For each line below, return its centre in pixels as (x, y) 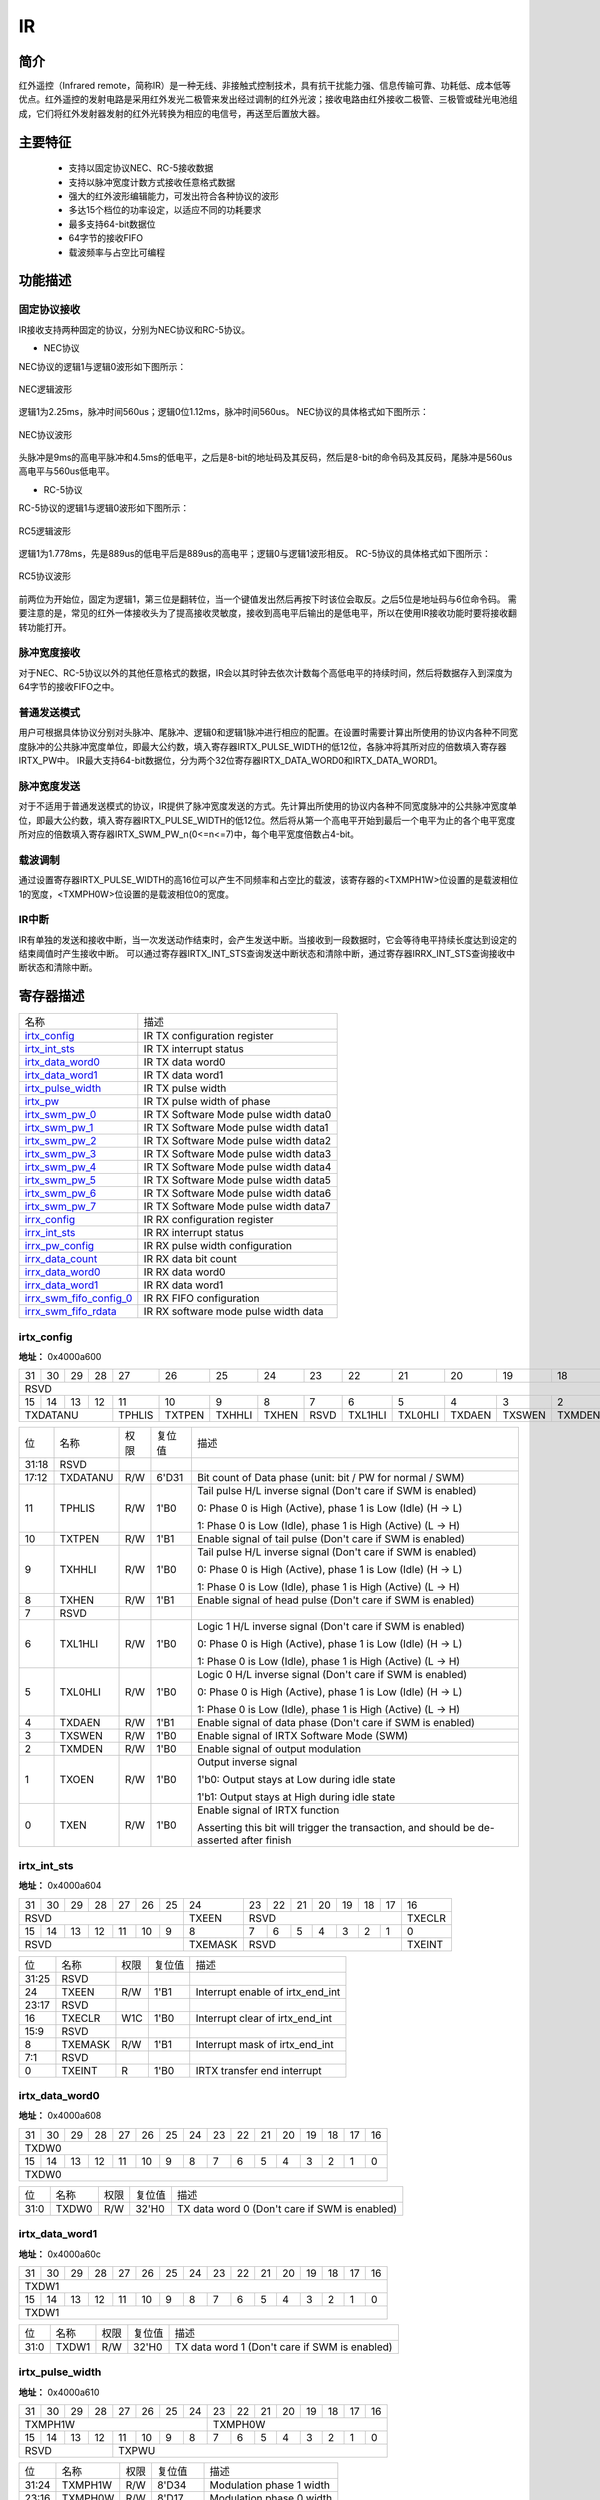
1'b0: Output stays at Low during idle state (296, 1780)
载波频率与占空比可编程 (116, 252)
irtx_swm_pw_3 (60, 1154)
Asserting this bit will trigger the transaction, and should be (336, 1828)
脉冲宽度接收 (49, 653)
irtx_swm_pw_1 (59, 1128)
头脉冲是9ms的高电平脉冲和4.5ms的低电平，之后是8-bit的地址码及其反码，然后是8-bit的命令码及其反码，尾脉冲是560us (265, 457)
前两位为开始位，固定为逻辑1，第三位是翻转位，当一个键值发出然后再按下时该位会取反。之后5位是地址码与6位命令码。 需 (267, 599)
